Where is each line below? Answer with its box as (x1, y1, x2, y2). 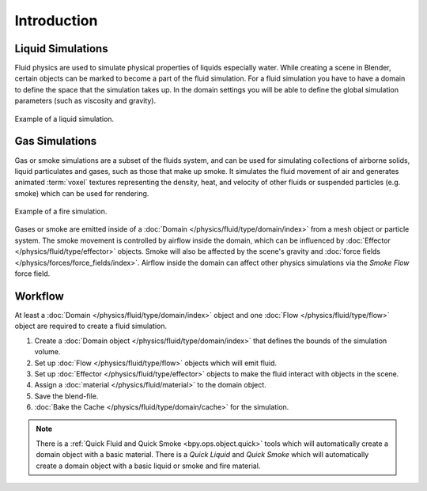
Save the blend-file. (34, 391, 99, 401)
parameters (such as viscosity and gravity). (14, 96, 157, 106)
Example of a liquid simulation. (14, 114, 115, 123)
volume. (34, 347, 61, 357)
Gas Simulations (14, 134, 97, 148)
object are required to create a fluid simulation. (14, 321, 168, 331)
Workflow (14, 289, 65, 303)
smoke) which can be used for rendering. (14, 188, 149, 198)
